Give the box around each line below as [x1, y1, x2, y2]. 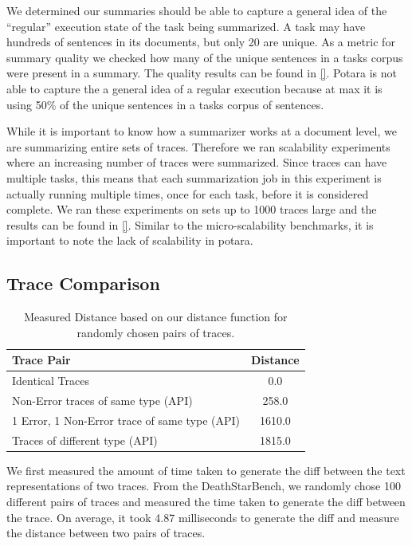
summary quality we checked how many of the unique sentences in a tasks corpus [6, 49, 403, 65]
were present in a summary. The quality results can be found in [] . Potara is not [6, 65, 398, 81]
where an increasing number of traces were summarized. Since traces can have [6, 154, 387, 171]
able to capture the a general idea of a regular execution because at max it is [6, 80, 383, 96]
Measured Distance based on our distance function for [24, 308, 288, 325]
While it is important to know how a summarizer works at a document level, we [6, 123, 397, 139]
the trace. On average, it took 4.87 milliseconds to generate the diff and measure [6, 509, 399, 525]
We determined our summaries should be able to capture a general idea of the [6, 2, 387, 18]
